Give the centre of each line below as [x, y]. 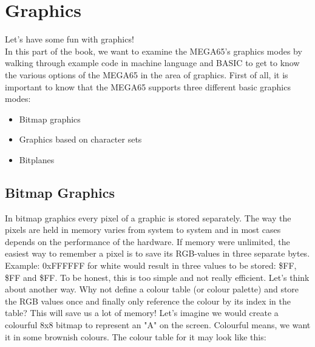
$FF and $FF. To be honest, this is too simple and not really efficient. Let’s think [157, 277]
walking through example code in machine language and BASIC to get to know [152, 63]
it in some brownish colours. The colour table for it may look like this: [136, 336]
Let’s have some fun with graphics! [69, 39]
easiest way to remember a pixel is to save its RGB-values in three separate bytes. [157, 253]
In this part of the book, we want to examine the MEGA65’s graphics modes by [154, 51]
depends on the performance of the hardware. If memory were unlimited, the [147, 241]
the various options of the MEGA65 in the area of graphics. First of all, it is [147, 74]
